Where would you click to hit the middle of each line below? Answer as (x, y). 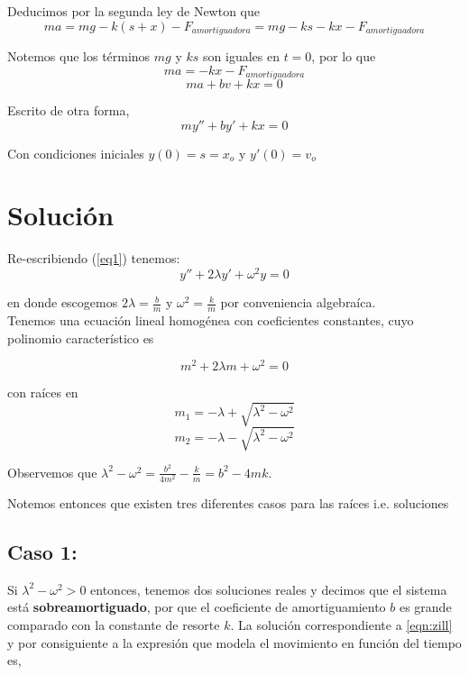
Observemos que (52, 472)
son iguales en (241, 56)
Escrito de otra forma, (69, 110)
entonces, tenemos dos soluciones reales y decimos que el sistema (269, 589)
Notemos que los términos (79, 56)
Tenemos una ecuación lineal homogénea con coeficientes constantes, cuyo (211, 319)
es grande (425, 607)
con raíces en (43, 392)
